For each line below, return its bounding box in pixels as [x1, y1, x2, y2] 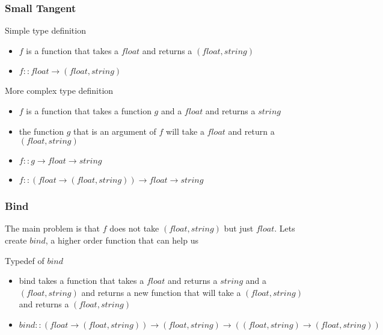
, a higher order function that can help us [45, 234, 198, 246]
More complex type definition [5, 84, 114, 97]
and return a [228, 124, 275, 137]
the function [19, 124, 64, 137]
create [5, 234, 27, 246]
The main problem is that [5, 222, 100, 235]
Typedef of [5, 254, 44, 266]
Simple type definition [5, 24, 86, 37]
